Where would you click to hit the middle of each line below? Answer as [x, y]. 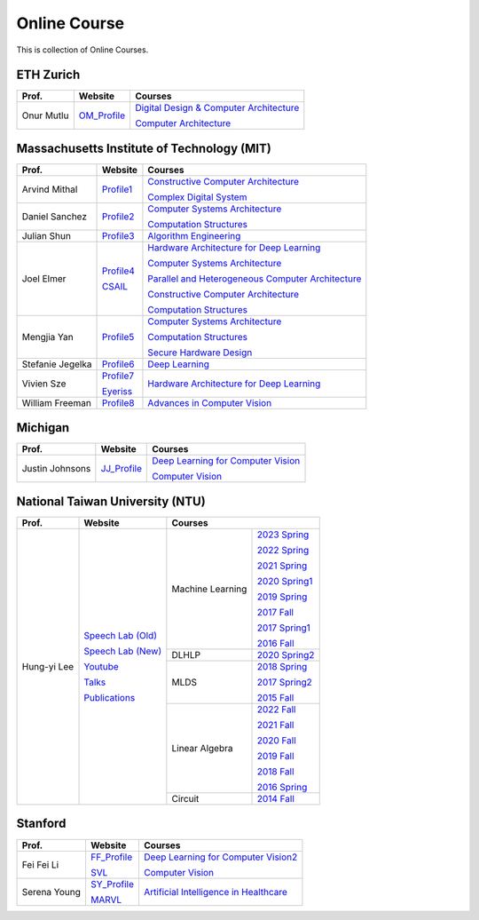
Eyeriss [117, 391]
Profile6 [118, 364]
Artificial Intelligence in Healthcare [216, 892]
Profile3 [118, 235]
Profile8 [118, 402]
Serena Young [51, 892]
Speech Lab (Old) [120, 635]
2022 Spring [283, 550]
